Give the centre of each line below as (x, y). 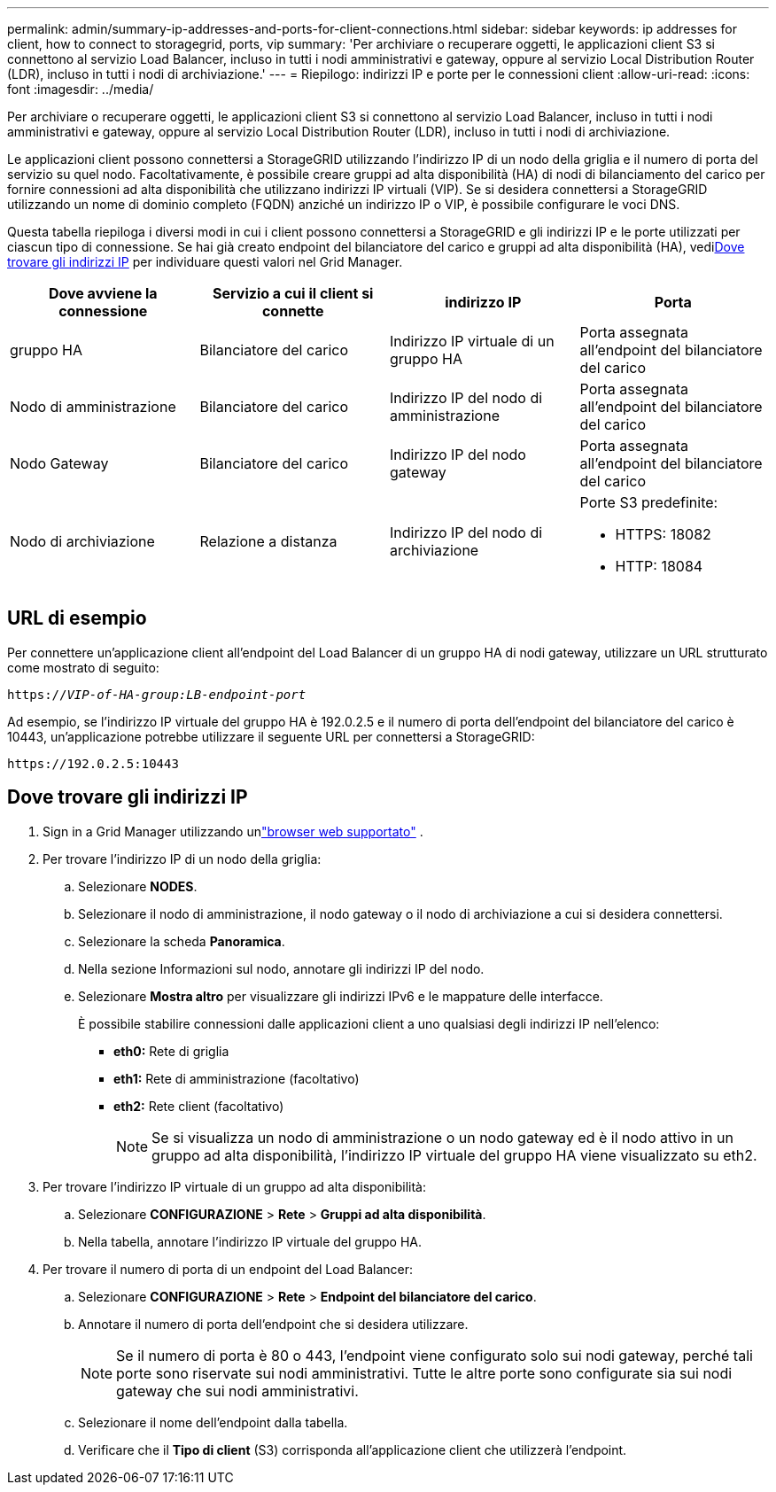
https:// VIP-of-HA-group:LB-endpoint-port (157, 694)
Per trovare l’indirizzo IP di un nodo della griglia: (182, 859)
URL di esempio (77, 618)
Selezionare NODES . (138, 886)
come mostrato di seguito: (83, 667)
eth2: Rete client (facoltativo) (199, 1106)
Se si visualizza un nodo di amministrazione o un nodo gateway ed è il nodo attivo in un (442, 1137)
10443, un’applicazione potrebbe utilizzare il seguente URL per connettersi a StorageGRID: (271, 736)
